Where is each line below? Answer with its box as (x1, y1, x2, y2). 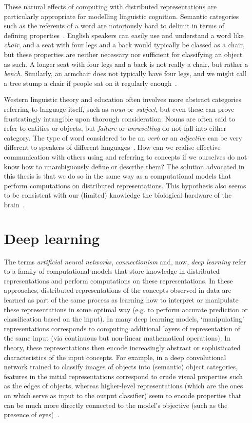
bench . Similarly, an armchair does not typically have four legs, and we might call (4, 68, 247, 79)
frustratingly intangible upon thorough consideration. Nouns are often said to (4, 113, 235, 123)
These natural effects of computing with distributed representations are (4, 1, 217, 11)
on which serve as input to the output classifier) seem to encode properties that (4, 390, 242, 400)
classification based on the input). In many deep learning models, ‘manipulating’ (4, 314, 244, 324)
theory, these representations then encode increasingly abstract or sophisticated (4, 342, 241, 352)
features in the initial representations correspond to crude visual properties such (4, 371, 243, 381)
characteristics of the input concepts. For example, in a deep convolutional (4, 352, 226, 362)
